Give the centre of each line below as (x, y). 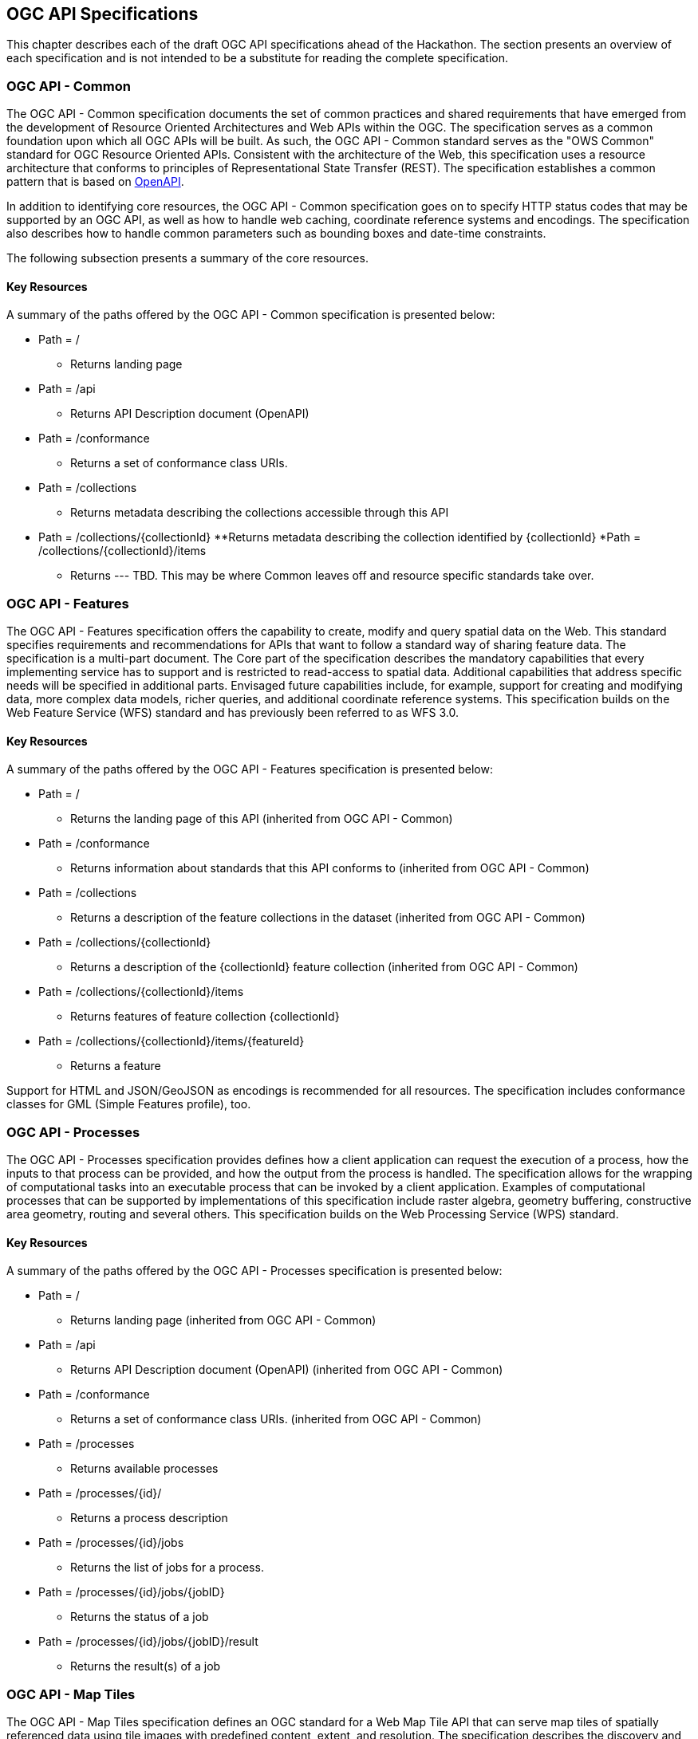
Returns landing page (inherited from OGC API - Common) (223, 1320)
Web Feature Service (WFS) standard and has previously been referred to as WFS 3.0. (233, 713)
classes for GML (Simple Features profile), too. (129, 1104)
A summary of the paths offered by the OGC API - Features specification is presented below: (250, 769)
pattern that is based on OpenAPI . (95, 182)
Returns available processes (144, 1469)
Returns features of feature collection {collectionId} (205, 1017)
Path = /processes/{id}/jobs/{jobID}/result (148, 1642)
